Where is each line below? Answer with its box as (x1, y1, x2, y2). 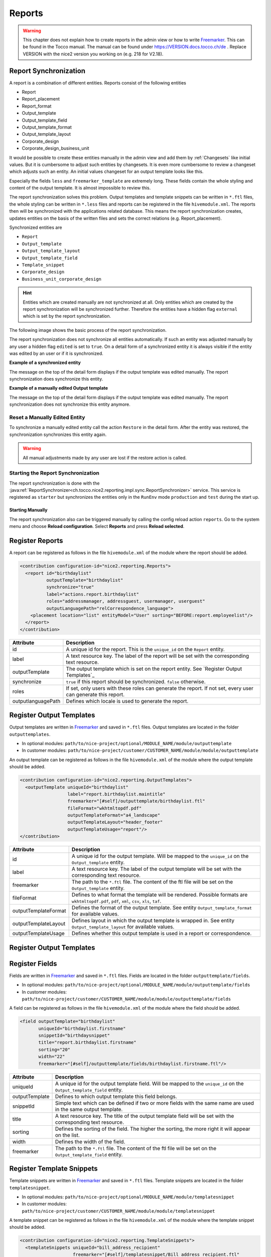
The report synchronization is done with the (9, 480, 100, 486)
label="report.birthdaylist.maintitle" (67, 791, 166, 797)
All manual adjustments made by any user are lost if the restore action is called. (23, 455, 187, 461)
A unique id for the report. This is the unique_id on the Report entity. (66, 646, 225, 653)
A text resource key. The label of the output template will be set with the (71, 865, 242, 872)
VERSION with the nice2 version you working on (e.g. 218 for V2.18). (23, 51, 164, 57)
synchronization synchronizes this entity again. (9, 431, 107, 437)
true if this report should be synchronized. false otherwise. (66, 678, 206, 685)
